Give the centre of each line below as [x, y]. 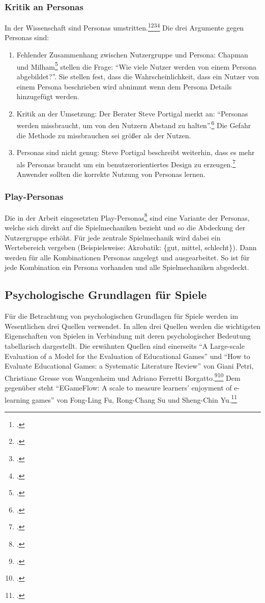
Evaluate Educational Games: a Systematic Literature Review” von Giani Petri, [129, 366]
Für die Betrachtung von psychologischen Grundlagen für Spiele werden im [122, 316]
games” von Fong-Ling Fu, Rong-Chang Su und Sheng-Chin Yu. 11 [135, 399]
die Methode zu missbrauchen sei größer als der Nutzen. [104, 135]
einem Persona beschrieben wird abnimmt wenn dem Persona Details [124, 86]
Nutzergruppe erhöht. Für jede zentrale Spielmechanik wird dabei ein [113, 237]
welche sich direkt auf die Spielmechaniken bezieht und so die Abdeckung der [125, 228]
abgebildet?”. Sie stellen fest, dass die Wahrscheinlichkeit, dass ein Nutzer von [138, 76]
